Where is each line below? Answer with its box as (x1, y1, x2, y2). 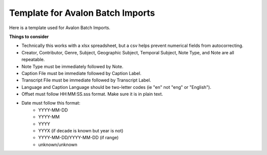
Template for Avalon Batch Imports (9, 7, 155, 18)
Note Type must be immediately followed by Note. (21, 63, 124, 69)
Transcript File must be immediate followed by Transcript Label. (21, 77, 151, 83)
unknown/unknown (38, 141, 78, 148)
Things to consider (9, 34, 49, 39)
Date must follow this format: (21, 100, 81, 106)
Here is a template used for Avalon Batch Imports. (9, 25, 111, 31)
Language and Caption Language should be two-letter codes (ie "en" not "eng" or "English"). (21, 84, 212, 90)
